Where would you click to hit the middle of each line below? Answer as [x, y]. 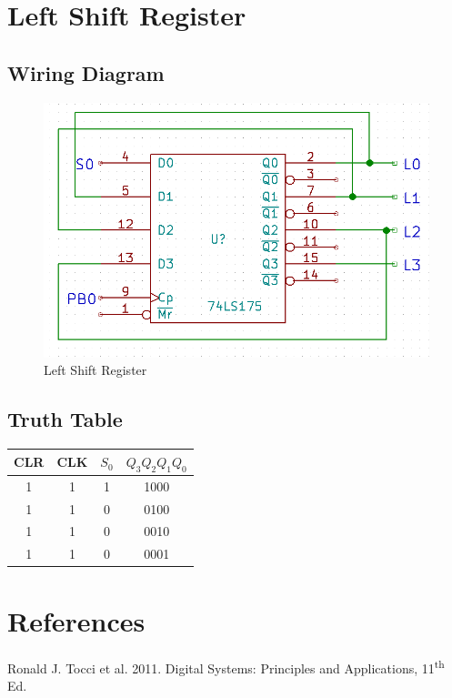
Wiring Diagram [86, 72]
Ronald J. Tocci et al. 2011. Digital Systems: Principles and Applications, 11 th [226, 666]
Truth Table [65, 419]
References [76, 620]
